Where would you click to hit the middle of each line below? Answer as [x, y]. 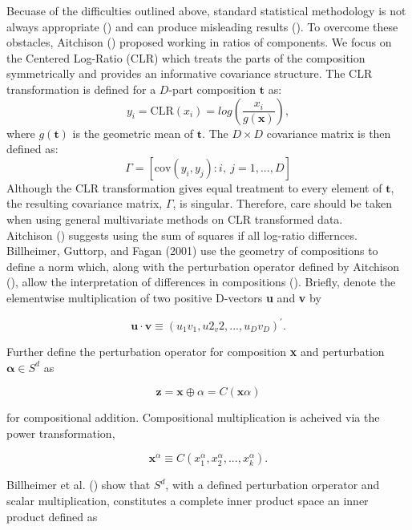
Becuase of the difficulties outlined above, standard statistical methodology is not [206, 10]
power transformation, [61, 433]
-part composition [212, 89]
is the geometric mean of [133, 133]
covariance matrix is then [329, 133]
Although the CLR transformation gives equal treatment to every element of [194, 187]
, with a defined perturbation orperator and [273, 485]
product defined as [52, 516]
